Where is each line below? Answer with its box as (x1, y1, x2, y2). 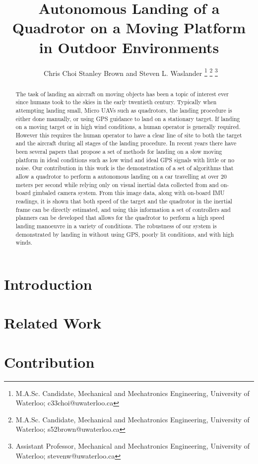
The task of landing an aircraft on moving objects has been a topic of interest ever (15, 89, 229, 98)
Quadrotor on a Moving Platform (12, 17, 246, 38)
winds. (15, 238, 32, 247)
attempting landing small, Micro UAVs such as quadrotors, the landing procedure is (15, 106, 232, 114)
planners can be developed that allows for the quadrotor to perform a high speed (15, 213, 225, 222)
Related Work (4, 313, 102, 333)
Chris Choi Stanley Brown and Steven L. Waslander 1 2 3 (44, 66, 218, 78)
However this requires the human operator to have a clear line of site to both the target (15, 131, 242, 139)
